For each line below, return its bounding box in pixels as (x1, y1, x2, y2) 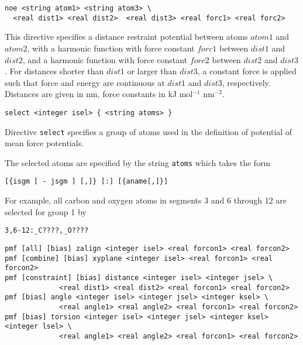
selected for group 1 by (5, 205, 87, 218)
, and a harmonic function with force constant (22, 53, 188, 65)
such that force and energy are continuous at (5, 76, 165, 88)
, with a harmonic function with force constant (27, 42, 195, 54)
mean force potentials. (5, 137, 84, 149)
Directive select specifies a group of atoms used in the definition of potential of (5, 125, 292, 137)
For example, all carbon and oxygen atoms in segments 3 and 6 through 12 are (5, 194, 287, 206)
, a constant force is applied (197, 65, 297, 77)
